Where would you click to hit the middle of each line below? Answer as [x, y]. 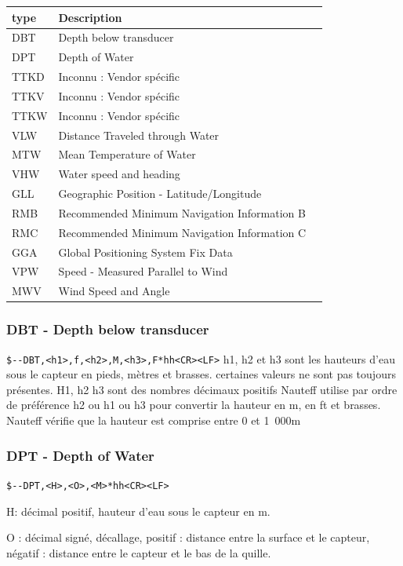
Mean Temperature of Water [127, 154]
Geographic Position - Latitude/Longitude [160, 194]
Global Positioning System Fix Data [145, 252]
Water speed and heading [119, 174]
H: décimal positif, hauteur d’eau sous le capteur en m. [138, 511]
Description [90, 17]
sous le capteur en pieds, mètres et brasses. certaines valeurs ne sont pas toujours [201, 374]
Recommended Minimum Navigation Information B [182, 212]
